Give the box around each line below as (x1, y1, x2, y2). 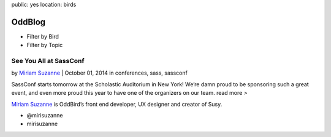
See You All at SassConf (11, 57, 85, 65)
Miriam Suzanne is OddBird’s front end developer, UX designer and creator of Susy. (11, 100, 223, 108)
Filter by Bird (26, 32, 59, 40)
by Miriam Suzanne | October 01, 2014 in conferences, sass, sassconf (11, 69, 188, 76)
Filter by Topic (26, 42, 63, 49)
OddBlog (11, 17, 46, 27)
